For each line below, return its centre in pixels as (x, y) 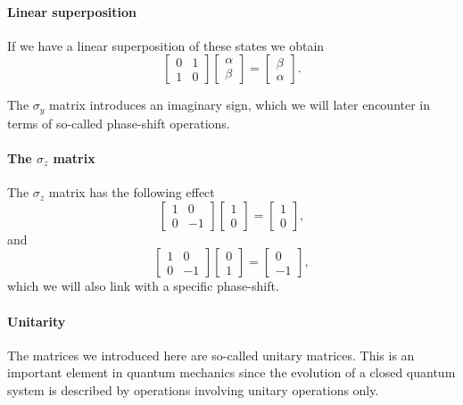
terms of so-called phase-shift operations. (119, 123)
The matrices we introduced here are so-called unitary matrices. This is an (211, 355)
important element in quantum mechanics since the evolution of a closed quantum (231, 372)
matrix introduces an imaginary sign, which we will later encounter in (240, 105)
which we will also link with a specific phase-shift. (143, 286)
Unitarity (37, 321)
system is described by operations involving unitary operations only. (193, 390)
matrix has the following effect (132, 192)
